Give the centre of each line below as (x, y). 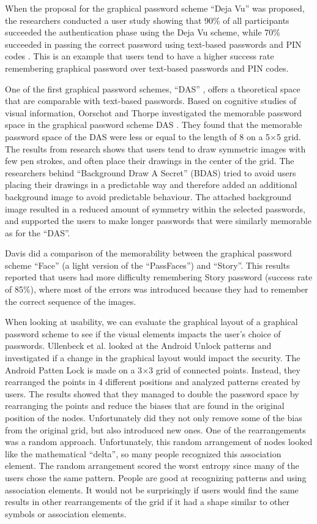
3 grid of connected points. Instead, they (225, 369)
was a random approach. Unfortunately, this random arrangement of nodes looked (159, 442)
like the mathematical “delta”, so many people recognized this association (143, 453)
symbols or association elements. (66, 513)
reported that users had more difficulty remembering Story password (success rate (159, 277)
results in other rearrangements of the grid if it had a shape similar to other (147, 502)
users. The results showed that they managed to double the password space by (152, 393)
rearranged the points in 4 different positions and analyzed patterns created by (153, 382)
